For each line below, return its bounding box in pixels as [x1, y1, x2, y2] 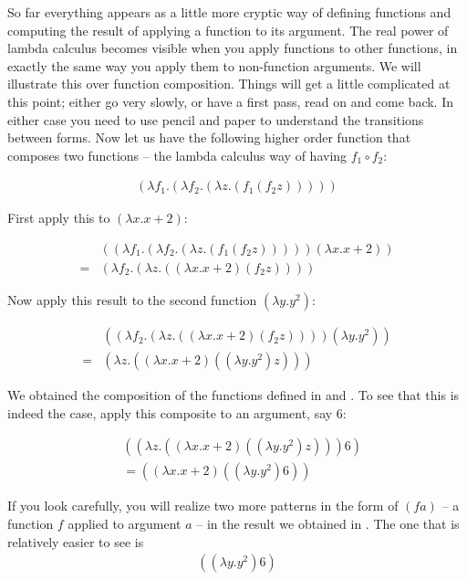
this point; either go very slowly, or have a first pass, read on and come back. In [7, 91, 454, 111]
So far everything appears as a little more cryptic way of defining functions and [7, 3, 451, 21]
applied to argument [67, 513, 182, 533]
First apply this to [7, 208, 110, 227]
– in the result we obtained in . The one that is [196, 513, 460, 533]
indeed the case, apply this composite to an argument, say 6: [7, 403, 347, 422]
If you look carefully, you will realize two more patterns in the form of [7, 496, 399, 515]
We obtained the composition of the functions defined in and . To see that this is [7, 385, 460, 405]
